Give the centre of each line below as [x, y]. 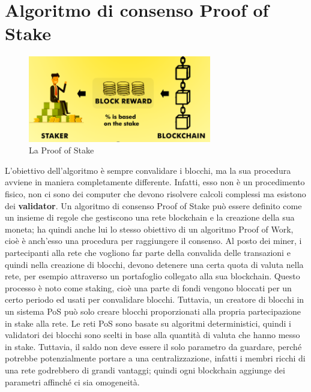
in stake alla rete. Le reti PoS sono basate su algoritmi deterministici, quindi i [148, 323]
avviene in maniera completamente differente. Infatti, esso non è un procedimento [155, 182]
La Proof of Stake [62, 150]
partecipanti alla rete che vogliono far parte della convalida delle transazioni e [148, 253]
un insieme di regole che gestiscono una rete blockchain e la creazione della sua [150, 217]
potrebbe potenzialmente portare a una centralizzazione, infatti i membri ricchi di [155, 358]
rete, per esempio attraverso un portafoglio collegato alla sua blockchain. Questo [152, 276]
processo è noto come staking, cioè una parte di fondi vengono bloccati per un [148, 287]
